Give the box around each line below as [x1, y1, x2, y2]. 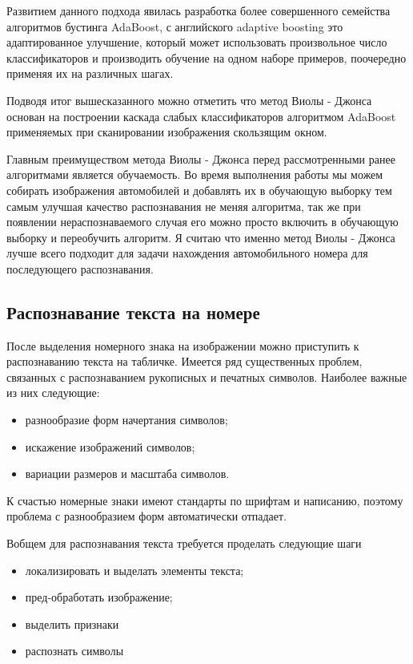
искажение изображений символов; [25, 438, 195, 455]
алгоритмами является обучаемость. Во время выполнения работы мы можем [6, 166, 383, 183]
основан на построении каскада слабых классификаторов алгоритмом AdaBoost [6, 107, 396, 124]
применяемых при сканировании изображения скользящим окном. [6, 123, 327, 140]
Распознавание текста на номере [6, 299, 260, 324]
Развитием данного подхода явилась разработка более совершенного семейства [6, 2, 391, 18]
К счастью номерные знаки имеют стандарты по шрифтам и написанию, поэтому [6, 492, 403, 508]
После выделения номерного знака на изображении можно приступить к [6, 337, 359, 354]
